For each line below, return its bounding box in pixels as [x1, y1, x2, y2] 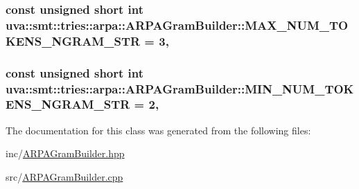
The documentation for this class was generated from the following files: [6, 123, 311, 137]
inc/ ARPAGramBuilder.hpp [6, 146, 125, 161]
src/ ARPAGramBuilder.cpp [6, 169, 123, 183]
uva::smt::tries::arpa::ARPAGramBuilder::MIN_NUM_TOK [6, 80, 354, 97]
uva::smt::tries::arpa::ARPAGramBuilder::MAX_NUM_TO [6, 16, 349, 33]
